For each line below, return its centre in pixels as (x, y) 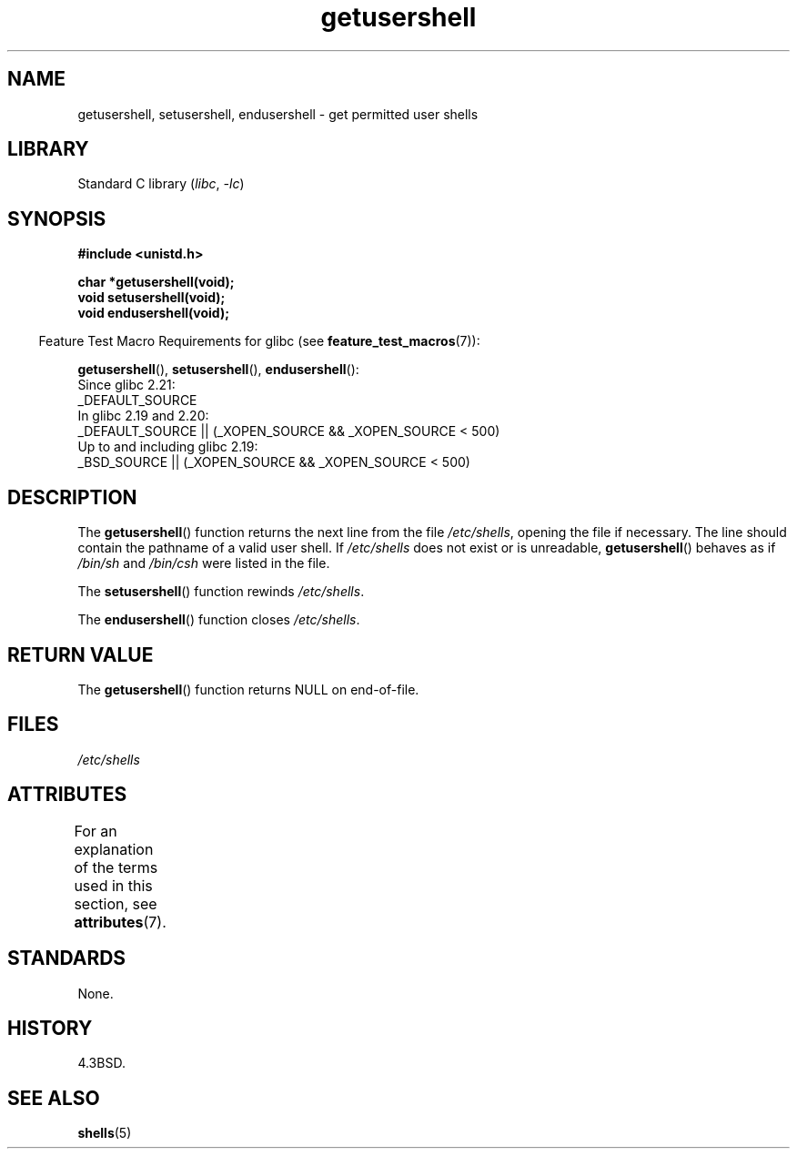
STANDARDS (67, 958)
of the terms (116, 867)
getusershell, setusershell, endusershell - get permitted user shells (278, 114)
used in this (113, 885)
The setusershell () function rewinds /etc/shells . (221, 592)
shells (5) (105, 1133)
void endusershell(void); (153, 313)
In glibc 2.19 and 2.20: (143, 416)
